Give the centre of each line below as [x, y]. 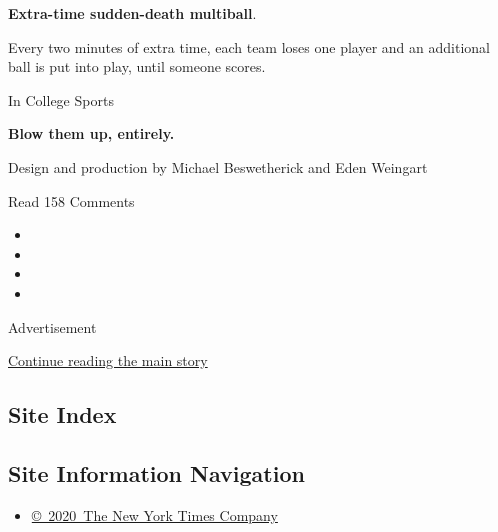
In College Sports [61, 99]
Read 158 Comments [71, 200]
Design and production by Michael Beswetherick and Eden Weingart [218, 166]
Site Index [62, 414]
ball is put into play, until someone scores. [137, 66]
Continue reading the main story [108, 360]
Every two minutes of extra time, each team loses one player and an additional [249, 46]
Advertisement [52, 326]
